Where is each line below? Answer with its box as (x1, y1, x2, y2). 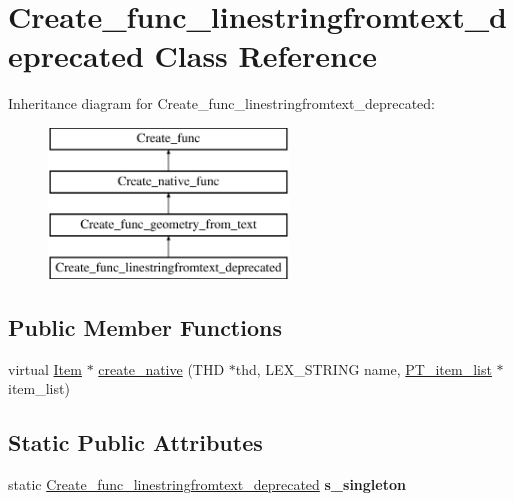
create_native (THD (98, 358, 225, 379)
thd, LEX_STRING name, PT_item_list (235, 358, 492, 379)
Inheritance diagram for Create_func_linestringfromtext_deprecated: (8, 93, 435, 114)
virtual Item (8, 358, 82, 379)
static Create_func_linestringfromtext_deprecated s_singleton (8, 474, 406, 495)
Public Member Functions (8, 312, 282, 343)
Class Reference (154, 35, 378, 76)
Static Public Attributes (8, 427, 263, 458)
